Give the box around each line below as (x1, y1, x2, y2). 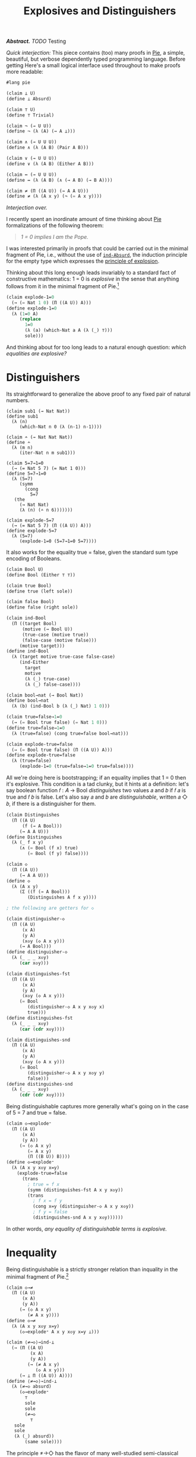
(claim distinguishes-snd (6, 1037, 70, 1043)
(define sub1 (6, 413, 39, 420)
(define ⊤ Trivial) (6, 112, 55, 118)
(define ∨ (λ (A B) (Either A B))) (6, 160, 94, 167)
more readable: (6, 68, 43, 75)
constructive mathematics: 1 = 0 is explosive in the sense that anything (6, 275, 179, 283)
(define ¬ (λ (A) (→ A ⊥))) (6, 128, 76, 134)
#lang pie (6, 80, 31, 86)
